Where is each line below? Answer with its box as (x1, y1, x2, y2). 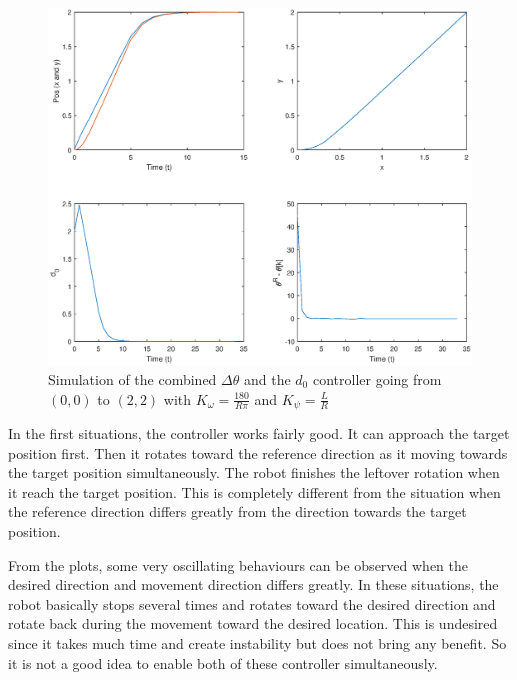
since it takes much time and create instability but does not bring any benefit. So (8, 632, 507, 653)
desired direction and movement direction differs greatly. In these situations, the (8, 574, 499, 595)
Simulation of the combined (48, 368, 217, 389)
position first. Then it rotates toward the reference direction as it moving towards (8, 442, 508, 463)
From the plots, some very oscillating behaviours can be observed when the (8, 554, 468, 575)
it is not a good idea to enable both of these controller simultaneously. (8, 652, 438, 673)
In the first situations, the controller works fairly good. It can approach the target (8, 422, 510, 443)
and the (243, 368, 291, 389)
